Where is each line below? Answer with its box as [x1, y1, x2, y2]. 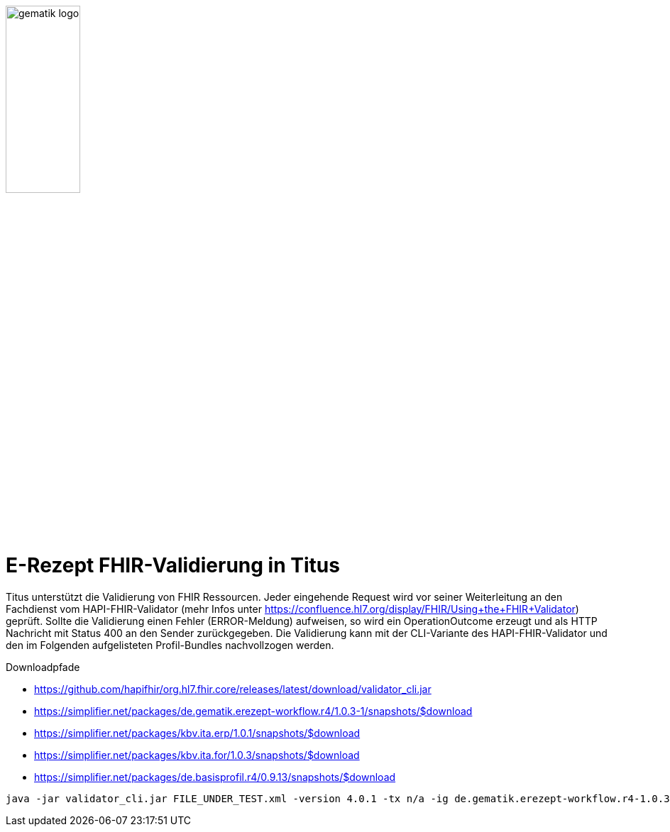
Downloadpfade [6, 660, 80, 673]
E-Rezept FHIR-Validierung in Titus [6, 553, 340, 577]
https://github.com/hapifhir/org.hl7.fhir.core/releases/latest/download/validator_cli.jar [34, 682, 432, 695]
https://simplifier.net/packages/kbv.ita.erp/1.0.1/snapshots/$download [34, 726, 361, 739]
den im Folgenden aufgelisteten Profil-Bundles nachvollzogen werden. [6, 638, 334, 651]
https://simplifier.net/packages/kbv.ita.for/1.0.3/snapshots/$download [34, 748, 360, 761]
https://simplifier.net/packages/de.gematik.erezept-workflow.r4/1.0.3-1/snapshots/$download [34, 704, 473, 717]
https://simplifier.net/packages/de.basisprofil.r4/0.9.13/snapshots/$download [34, 770, 396, 783]
